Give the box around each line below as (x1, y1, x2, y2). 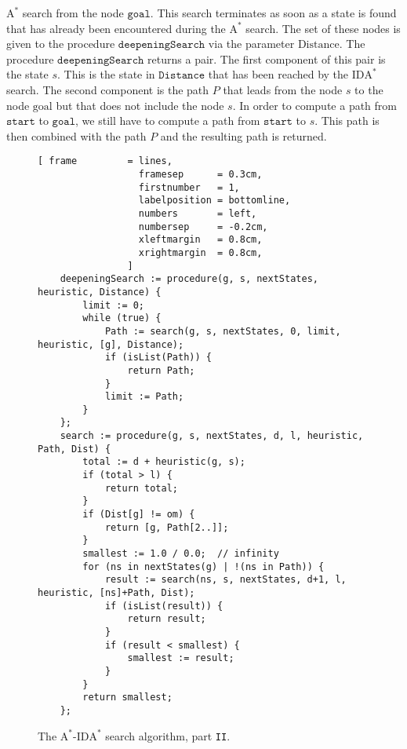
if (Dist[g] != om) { (82, 509, 195, 521)
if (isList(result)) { (104, 600, 223, 612)
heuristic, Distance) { (38, 286, 162, 298)
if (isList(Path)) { (104, 352, 212, 364)
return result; (127, 613, 206, 625)
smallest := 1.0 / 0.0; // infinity (82, 548, 279, 560)
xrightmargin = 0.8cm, (138, 247, 263, 258)
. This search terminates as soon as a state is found (150, 5, 397, 20)
